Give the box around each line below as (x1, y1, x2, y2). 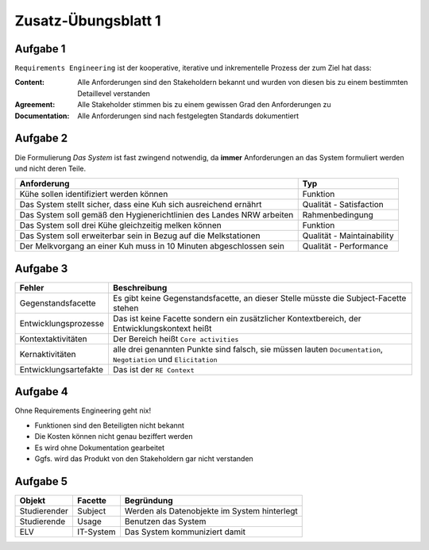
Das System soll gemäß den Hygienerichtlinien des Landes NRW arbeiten (19, 210, 294, 221)
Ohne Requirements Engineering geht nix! (14, 406, 151, 416)
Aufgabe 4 (14, 385, 69, 398)
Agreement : (14, 100, 56, 110)
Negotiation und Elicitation (112, 353, 218, 364)
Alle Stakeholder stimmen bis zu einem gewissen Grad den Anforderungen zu (77, 100, 331, 110)
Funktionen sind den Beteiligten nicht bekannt (34, 421, 184, 430)
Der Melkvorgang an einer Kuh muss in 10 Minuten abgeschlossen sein (19, 240, 285, 252)
